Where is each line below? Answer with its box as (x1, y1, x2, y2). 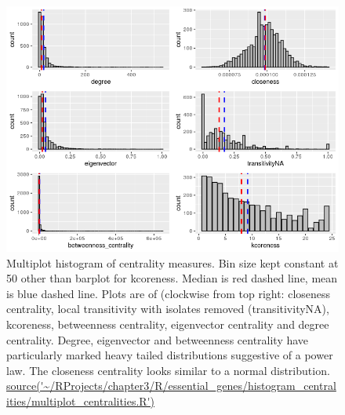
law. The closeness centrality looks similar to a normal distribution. (6, 362, 330, 378)
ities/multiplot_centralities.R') (6, 392, 155, 409)
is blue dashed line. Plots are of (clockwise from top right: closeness (6, 285, 331, 301)
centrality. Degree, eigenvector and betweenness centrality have (6, 331, 309, 348)
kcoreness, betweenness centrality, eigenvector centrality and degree (6, 315, 329, 332)
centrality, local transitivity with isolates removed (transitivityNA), (6, 300, 329, 317)
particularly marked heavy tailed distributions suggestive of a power (6, 347, 333, 363)
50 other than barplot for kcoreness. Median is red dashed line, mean (6, 270, 338, 286)
